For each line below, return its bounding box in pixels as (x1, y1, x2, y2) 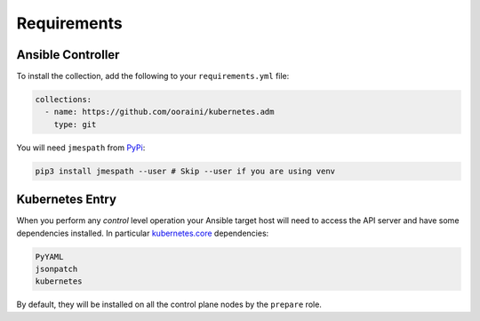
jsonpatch (35, 264, 78, 275)
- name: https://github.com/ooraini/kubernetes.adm (44, 107, 275, 117)
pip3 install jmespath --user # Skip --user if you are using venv (35, 165, 336, 176)
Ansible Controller (16, 47, 120, 62)
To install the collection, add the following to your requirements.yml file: (16, 71, 290, 82)
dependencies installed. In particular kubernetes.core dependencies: (16, 228, 269, 238)
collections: (35, 94, 92, 105)
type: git (53, 119, 97, 129)
